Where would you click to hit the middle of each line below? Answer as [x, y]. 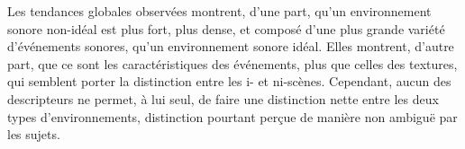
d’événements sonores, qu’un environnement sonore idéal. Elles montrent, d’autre [231, 46]
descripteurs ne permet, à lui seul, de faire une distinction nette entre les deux [223, 98]
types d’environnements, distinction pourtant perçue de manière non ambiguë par [232, 116]
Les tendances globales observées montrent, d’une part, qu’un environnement [219, 11]
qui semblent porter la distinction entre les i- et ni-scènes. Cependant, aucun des [229, 81]
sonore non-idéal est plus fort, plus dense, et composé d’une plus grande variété [226, 28]
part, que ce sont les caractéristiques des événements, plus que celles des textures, [232, 63]
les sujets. [34, 134]
